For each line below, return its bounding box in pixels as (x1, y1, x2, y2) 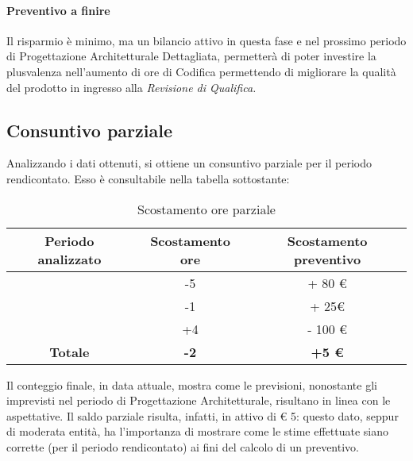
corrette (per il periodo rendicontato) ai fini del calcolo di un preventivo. (6, 438, 359, 455)
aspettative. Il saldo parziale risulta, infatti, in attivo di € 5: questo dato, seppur (6, 407, 399, 424)
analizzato (37, 249, 102, 268)
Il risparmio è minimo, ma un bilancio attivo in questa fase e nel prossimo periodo (6, 32, 407, 48)
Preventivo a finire (6, 2, 110, 18)
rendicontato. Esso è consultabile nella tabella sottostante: (6, 170, 290, 186)
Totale (49, 342, 90, 361)
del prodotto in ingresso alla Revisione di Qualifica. (6, 79, 257, 95)
